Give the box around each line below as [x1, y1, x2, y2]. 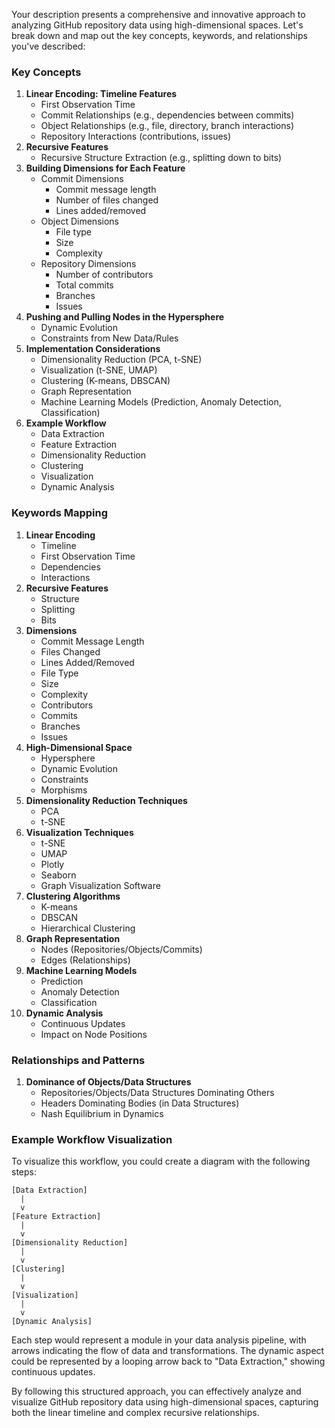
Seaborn [40, 869, 77, 881]
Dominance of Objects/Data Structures [25, 1075, 192, 1088]
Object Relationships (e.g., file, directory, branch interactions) [40, 120, 295, 132]
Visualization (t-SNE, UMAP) [40, 364, 158, 376]
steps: [11, 1166, 37, 1178]
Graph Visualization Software [40, 879, 161, 891]
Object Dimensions [40, 215, 119, 228]
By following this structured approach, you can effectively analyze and [11, 1385, 302, 1398]
